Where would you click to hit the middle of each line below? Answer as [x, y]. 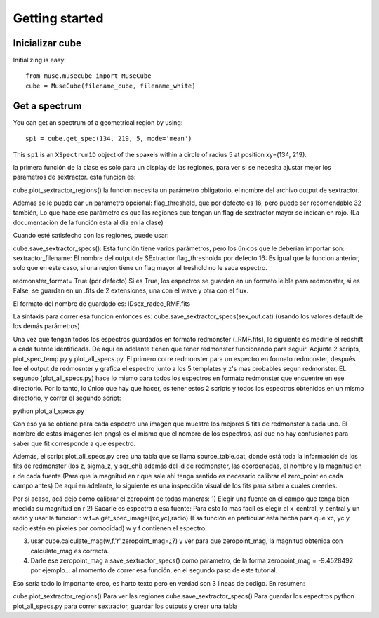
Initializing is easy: [40, 60]
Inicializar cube [47, 43]
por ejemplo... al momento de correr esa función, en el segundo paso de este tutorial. [154, 570]
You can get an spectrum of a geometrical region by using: [98, 122]
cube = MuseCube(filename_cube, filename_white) [111, 86]
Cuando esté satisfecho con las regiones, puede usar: [91, 236]
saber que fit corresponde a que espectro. [74, 443]
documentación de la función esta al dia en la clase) [88, 222]
